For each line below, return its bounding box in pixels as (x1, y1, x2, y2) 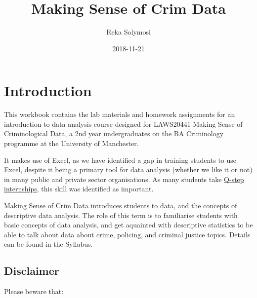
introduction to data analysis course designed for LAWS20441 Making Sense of (4, 118, 243, 129)
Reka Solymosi (106, 27, 151, 37)
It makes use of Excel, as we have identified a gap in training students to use (4, 154, 237, 165)
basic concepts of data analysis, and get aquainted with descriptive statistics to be (4, 220, 253, 230)
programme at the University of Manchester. (4, 138, 139, 149)
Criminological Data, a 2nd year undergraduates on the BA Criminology (4, 128, 224, 139)
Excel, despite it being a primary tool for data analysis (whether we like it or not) (4, 164, 253, 175)
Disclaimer (4, 263, 59, 278)
